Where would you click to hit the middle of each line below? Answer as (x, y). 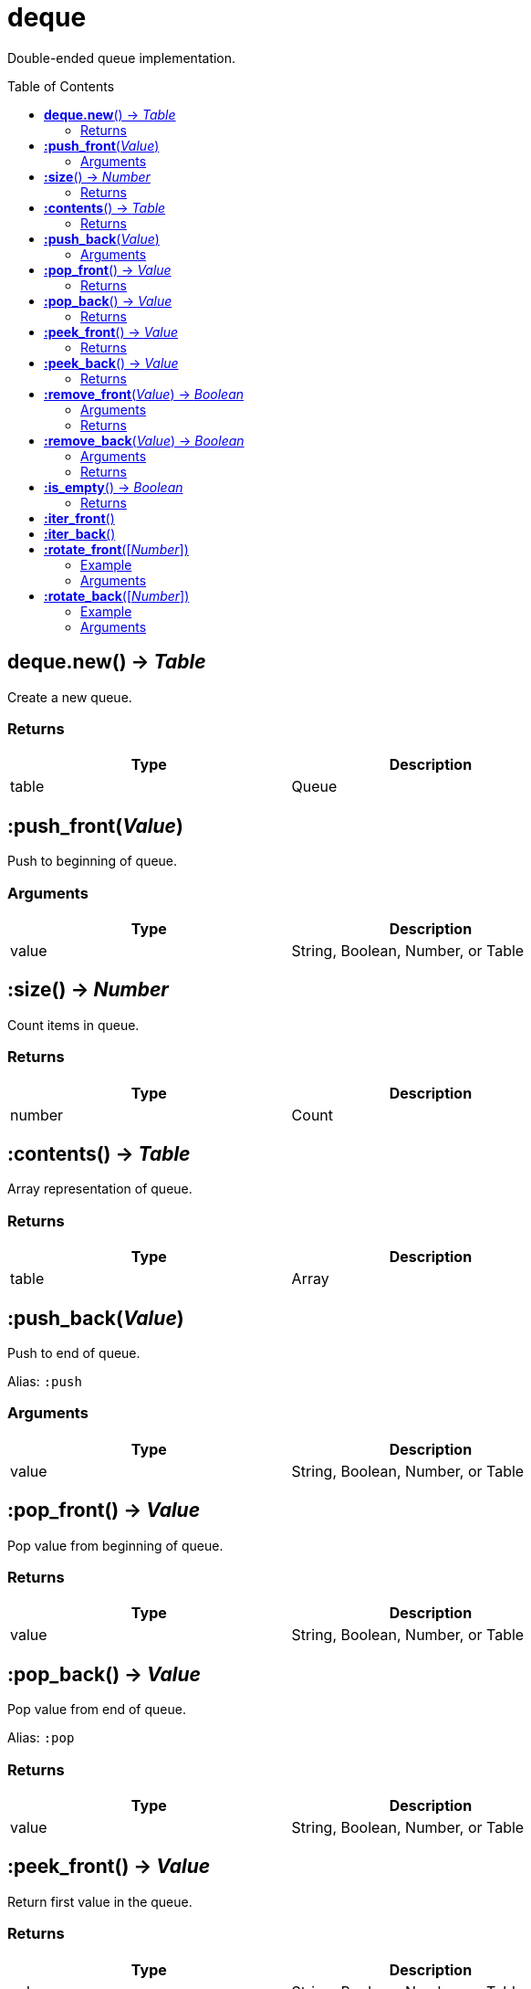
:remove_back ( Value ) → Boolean (144, 440)
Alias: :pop (41, 1738)
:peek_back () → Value (111, 363)
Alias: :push (45, 1381)
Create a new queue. (70, 697)
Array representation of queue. (100, 1189)
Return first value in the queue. (100, 1901)
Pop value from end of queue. (97, 1710)
